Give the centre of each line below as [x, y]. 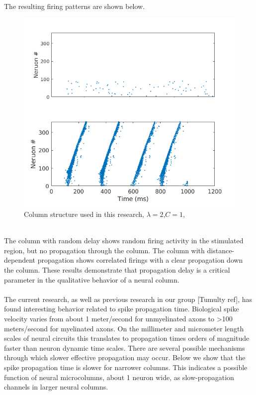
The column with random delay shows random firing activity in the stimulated [124, 241]
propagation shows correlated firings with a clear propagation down [140, 260]
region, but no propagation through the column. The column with [104, 250]
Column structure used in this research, [84, 214]
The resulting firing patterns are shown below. [75, 6]
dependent [20, 260]
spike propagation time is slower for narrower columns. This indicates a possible [126, 367]
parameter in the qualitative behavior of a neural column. [92, 279]
